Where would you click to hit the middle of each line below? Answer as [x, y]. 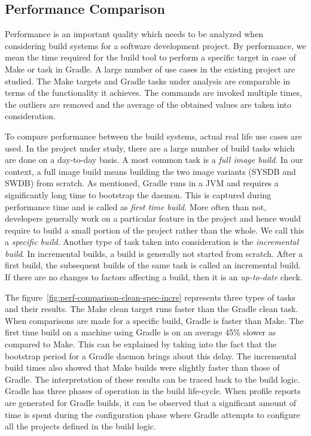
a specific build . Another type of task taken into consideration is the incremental [152, 242]
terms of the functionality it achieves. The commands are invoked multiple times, [153, 93]
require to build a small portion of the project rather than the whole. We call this [155, 230]
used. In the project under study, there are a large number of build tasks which [150, 148]
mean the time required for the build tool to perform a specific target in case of [150, 57]
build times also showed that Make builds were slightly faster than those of [142, 367]
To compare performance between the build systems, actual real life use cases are [153, 136]
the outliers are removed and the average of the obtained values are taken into [148, 104]
